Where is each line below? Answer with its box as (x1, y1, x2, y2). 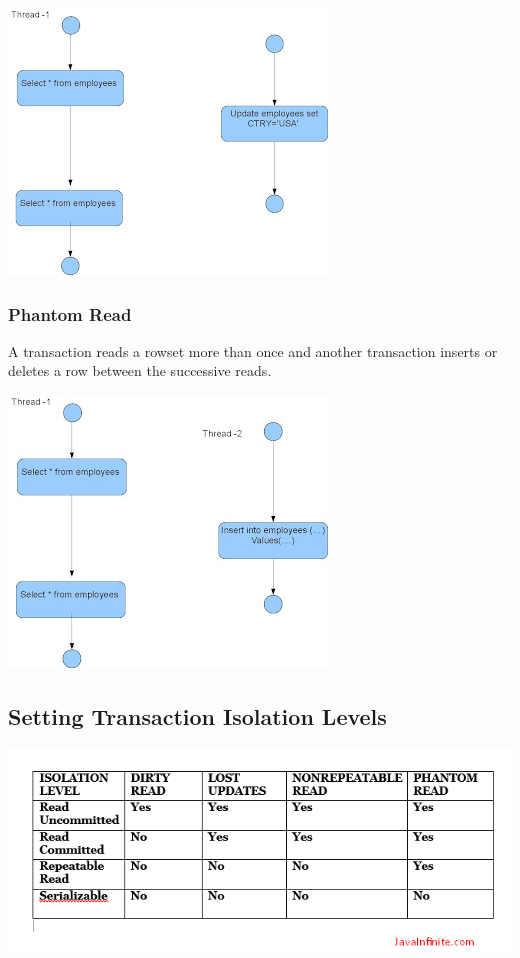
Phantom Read (8, 301, 132, 326)
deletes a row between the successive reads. (8, 360, 272, 381)
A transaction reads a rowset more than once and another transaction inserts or (8, 340, 498, 361)
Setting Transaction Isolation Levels (8, 700, 387, 731)
